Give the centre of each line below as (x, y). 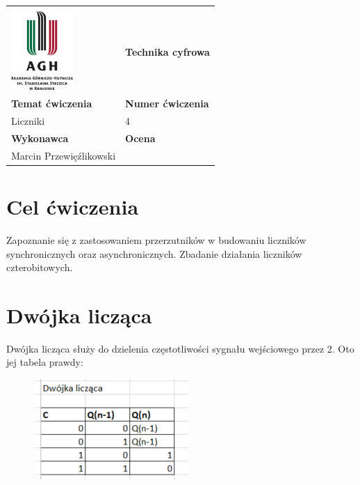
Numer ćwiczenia (167, 103)
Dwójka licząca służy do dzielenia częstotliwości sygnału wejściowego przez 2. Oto (180, 348)
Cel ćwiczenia (73, 207)
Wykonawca (40, 138)
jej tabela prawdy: (45, 362)
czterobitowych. (40, 267)
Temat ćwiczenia (52, 103)
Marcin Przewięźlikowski (64, 155)
